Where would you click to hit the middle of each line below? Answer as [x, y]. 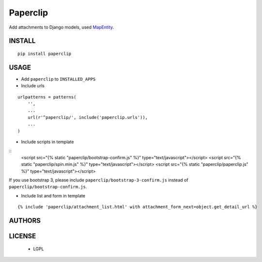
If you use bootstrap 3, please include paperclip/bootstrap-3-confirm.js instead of [99, 180]
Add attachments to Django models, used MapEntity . [62, 27]
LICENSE [23, 236]
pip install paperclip [45, 54]
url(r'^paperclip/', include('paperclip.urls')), [87, 117]
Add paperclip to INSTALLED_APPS [58, 79]
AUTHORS [25, 221]
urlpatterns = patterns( [47, 97]
